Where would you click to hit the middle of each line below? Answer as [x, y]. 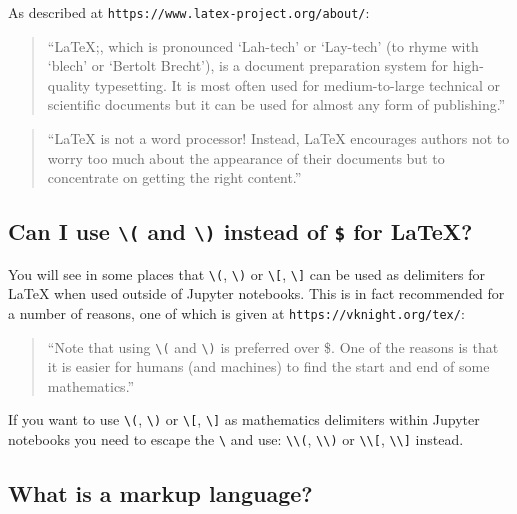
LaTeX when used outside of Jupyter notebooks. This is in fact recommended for [256, 293]
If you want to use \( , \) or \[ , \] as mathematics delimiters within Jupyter [244, 419]
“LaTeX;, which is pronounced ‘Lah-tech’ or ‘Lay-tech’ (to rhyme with [263, 45]
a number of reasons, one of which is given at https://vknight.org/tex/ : [236, 312]
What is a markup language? [160, 493]
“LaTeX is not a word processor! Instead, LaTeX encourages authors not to [278, 138]
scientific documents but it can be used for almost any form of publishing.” [276, 104]
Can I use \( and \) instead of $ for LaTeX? [240, 231]
